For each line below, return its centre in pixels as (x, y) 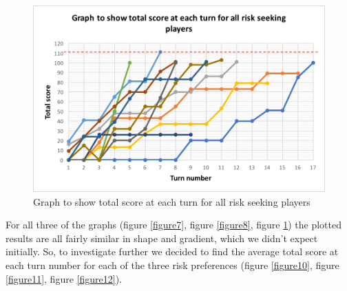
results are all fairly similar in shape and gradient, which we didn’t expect (162, 238)
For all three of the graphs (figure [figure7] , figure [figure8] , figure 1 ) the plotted (173, 225)
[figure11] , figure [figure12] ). (64, 278)
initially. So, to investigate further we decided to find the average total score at (172, 251)
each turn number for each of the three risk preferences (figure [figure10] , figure (172, 265)
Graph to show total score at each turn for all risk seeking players (172, 201)
